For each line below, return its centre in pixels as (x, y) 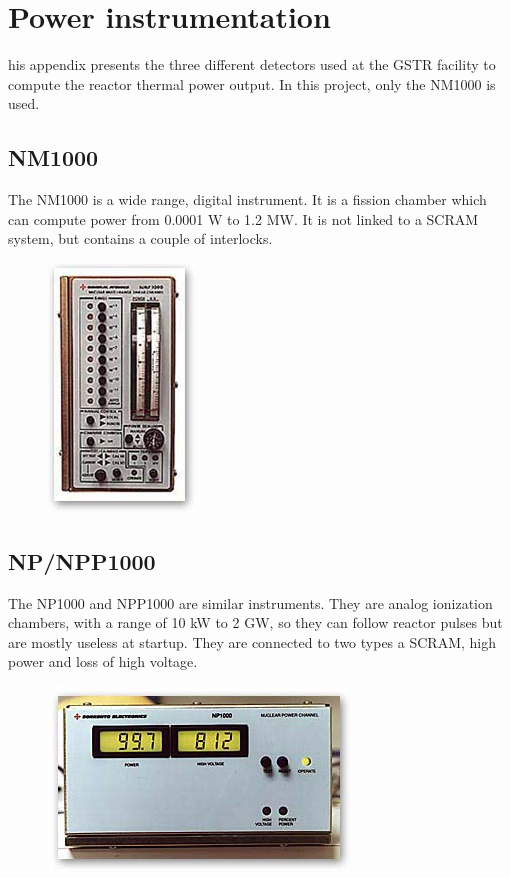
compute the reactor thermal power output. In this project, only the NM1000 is (252, 83)
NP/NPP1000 (82, 560)
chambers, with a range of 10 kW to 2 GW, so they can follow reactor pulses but (255, 622)
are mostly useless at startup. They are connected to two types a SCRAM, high (252, 641)
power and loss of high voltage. (103, 661)
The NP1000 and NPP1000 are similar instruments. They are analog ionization (250, 602)
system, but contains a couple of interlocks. (140, 238)
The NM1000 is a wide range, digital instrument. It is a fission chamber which (247, 199)
